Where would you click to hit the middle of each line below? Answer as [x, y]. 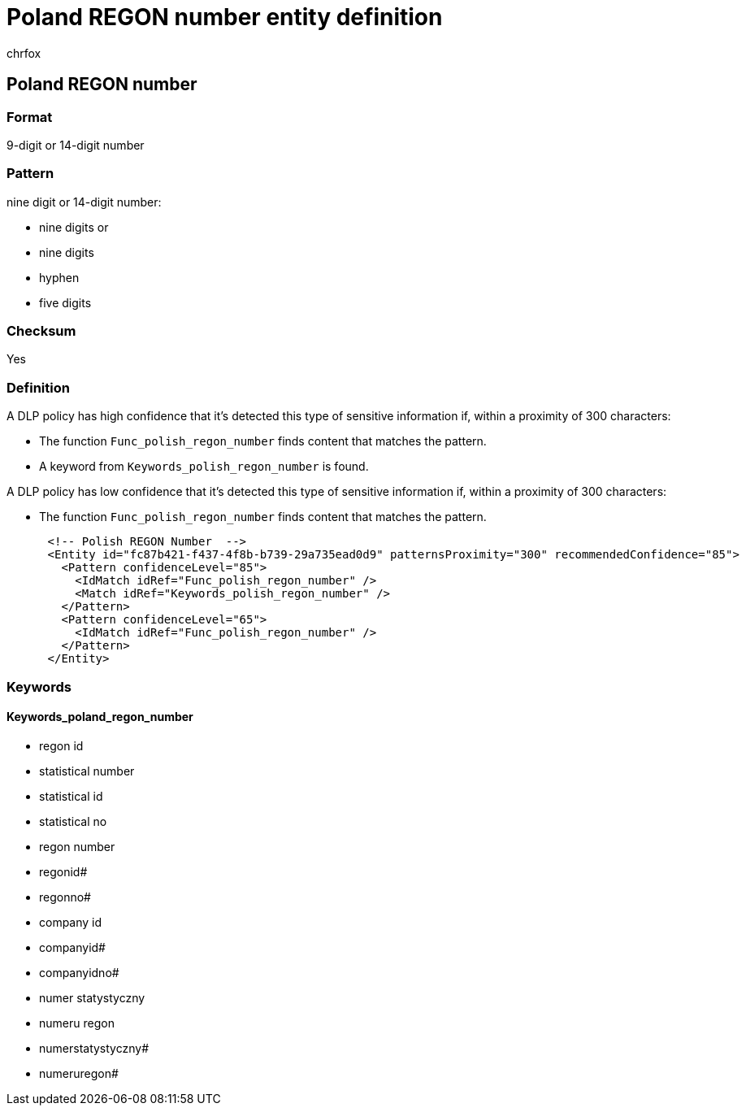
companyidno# [79, 972]
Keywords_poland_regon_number [100, 717]
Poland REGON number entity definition [225, 17]
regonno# [65, 897]
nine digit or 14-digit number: [84, 202]
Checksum [41, 331]
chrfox [24, 53]
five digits [65, 302]
